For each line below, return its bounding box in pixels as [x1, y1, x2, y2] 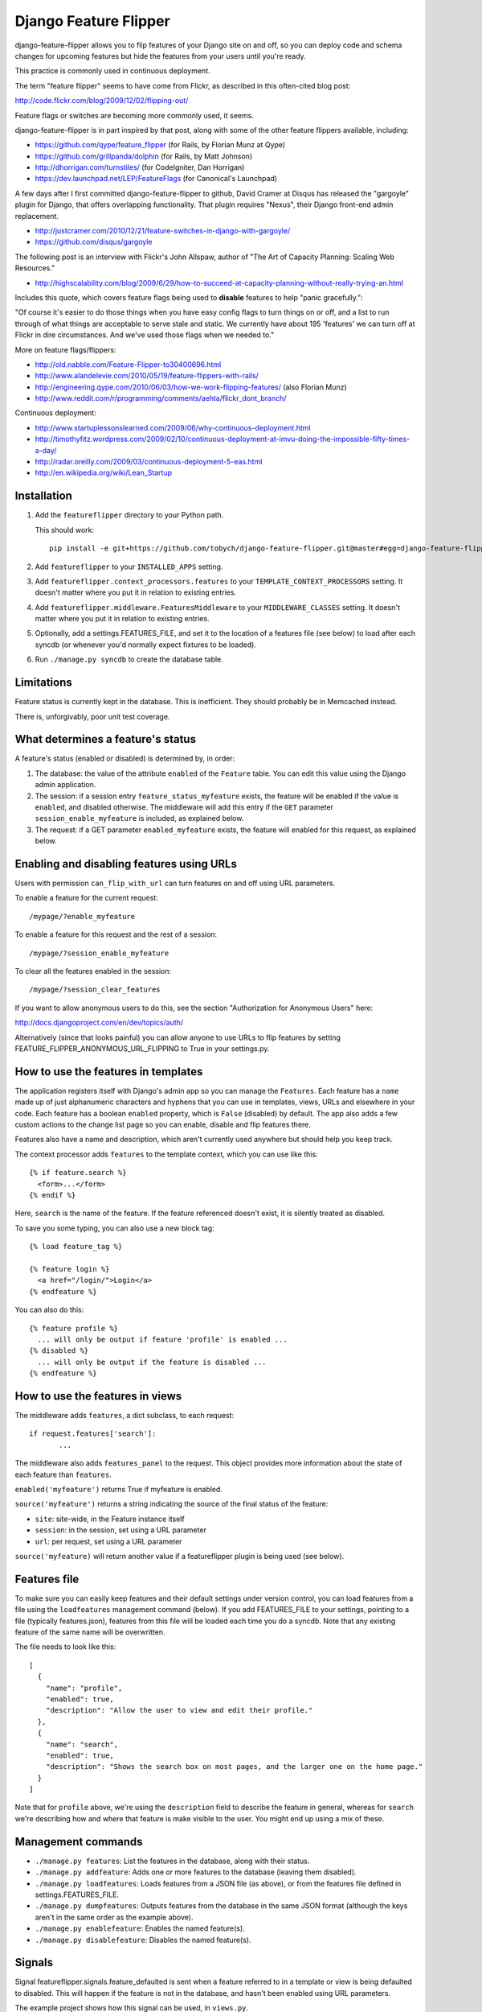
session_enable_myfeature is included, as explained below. [35, 814, 244, 823]
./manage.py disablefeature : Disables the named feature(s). [35, 1935, 251, 1944]
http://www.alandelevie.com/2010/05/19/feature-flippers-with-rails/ [35, 371, 259, 381]
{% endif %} [29, 1191, 76, 1200]
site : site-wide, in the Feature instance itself [35, 1514, 185, 1523]
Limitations [14, 676, 72, 690]
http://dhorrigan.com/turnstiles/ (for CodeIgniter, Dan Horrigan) [35, 163, 245, 172]
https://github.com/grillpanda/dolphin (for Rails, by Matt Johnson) [35, 151, 253, 161]
